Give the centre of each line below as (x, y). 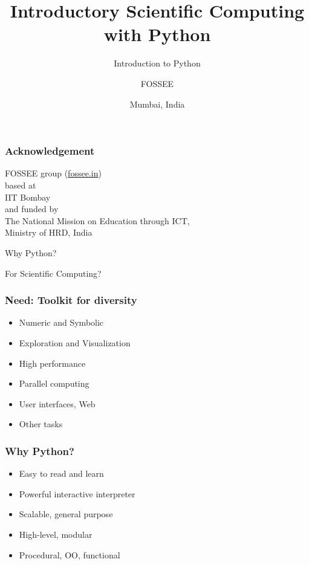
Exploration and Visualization (75, 342)
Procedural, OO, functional (70, 554)
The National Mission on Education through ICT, (97, 220)
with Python (157, 34)
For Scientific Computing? (53, 273)
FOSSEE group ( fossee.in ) (53, 173)
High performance (52, 363)
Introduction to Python (157, 63)
